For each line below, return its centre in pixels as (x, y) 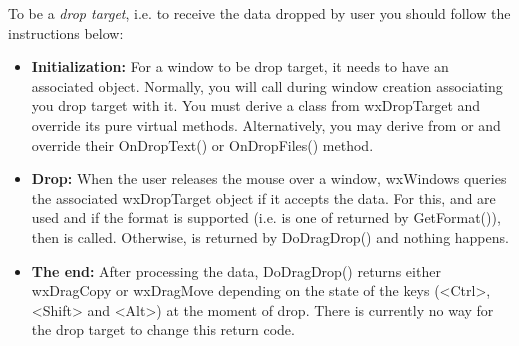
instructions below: (66, 32)
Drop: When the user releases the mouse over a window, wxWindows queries (269, 178)
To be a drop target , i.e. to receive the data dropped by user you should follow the (259, 13)
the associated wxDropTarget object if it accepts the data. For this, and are (263, 197)
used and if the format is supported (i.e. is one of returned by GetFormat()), (266, 217)
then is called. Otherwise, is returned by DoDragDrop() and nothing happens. (270, 236)
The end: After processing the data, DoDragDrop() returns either (236, 270)
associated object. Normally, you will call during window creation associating (267, 85)
